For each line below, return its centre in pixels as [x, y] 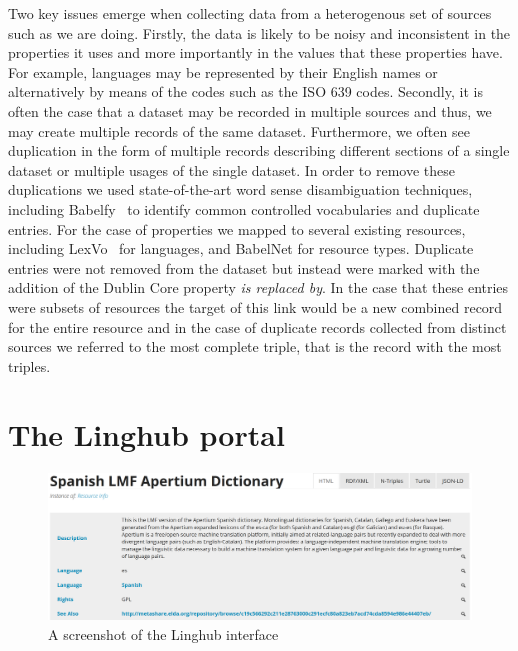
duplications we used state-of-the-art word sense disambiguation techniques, [240, 189]
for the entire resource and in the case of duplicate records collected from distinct [257, 326]
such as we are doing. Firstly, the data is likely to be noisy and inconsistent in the [259, 32]
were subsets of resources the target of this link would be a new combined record [255, 306]
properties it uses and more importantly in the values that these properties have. [255, 52]
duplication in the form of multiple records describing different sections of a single [259, 150]
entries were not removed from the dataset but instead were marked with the [244, 267]
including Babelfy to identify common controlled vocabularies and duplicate [244, 208]
